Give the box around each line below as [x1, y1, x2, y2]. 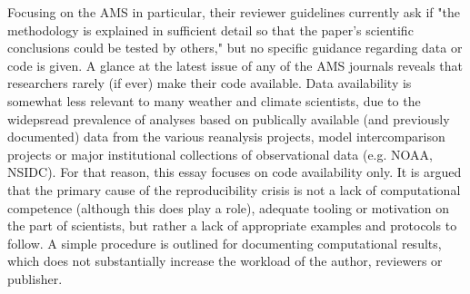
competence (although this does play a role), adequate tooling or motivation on [7, 198, 449, 217]
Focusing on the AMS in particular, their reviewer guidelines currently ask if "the [7, 3, 460, 21]
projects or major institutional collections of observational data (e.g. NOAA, [7, 144, 433, 163]
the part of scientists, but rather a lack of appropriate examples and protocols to [7, 216, 457, 235]
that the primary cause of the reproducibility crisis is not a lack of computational [7, 180, 461, 199]
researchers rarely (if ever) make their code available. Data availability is [7, 73, 412, 93]
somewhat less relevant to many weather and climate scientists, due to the [7, 91, 421, 110]
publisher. [7, 269, 63, 288]
